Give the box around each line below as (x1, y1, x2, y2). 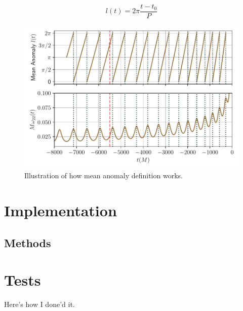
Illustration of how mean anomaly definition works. (24, 170, 183, 181)
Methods (4, 235, 51, 250)
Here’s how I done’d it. (4, 299, 75, 309)
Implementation (4, 200, 117, 221)
